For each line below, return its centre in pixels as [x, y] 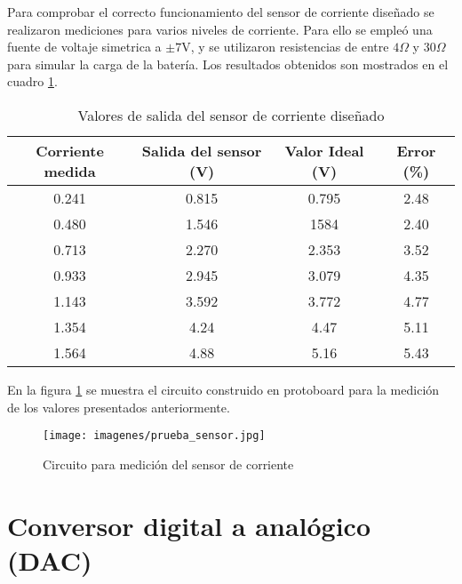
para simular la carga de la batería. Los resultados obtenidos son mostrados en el [228, 64]
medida [70, 171]
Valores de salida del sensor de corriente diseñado [231, 115]
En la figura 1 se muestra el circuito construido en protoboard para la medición [223, 389]
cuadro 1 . [32, 81]
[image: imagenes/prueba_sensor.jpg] [154, 436]
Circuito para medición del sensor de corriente [168, 464]
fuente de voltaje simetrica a [84, 47]
